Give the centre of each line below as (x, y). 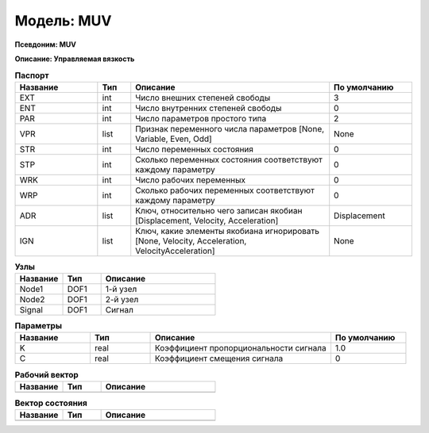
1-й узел (121, 289)
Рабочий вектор (46, 374)
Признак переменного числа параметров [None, (230, 128)
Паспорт (32, 75)
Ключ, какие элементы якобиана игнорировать (227, 231)
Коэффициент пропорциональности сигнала (240, 348)
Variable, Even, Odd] (174, 139)
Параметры (39, 326)
